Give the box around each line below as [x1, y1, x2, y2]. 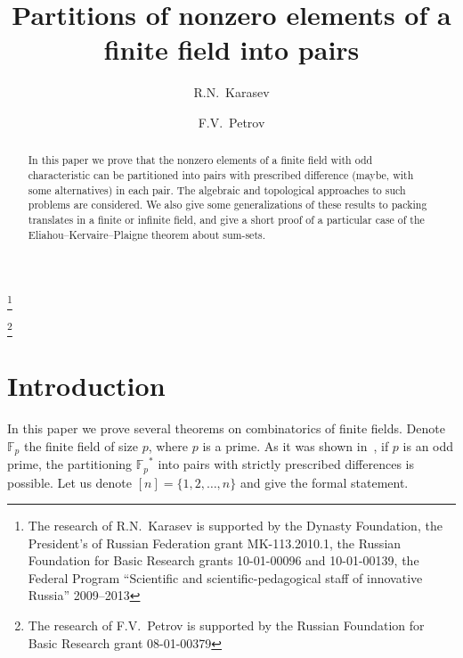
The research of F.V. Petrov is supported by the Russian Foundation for [28, 616, 425, 635]
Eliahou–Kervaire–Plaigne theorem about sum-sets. [28, 226, 265, 242]
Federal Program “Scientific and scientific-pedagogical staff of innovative [28, 568, 423, 587]
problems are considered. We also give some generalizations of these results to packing [28, 197, 427, 212]
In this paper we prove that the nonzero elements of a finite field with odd [28, 152, 373, 168]
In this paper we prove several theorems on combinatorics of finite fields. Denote [7, 419, 445, 438]
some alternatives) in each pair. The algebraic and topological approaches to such [28, 182, 406, 197]
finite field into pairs [103, 31, 360, 68]
